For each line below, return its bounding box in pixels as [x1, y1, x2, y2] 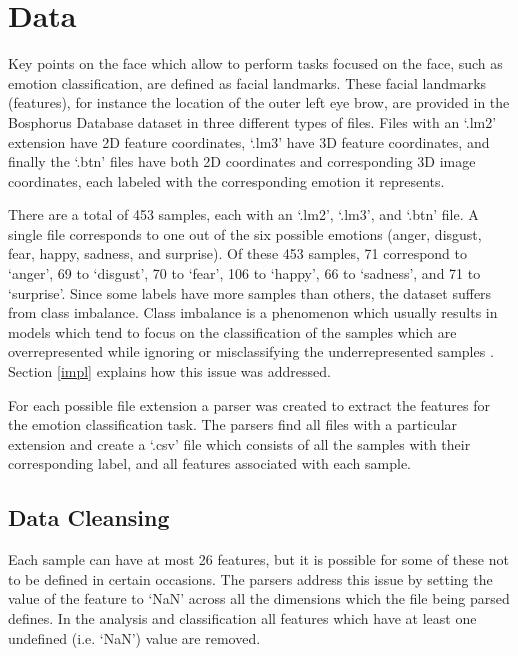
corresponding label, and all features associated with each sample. [8, 453, 412, 474]
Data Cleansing [8, 502, 170, 533]
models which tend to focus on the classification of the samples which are [8, 321, 457, 342]
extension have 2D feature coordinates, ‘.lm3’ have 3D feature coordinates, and [8, 131, 490, 152]
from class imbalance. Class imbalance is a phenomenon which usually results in [8, 302, 498, 323]
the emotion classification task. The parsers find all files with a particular [8, 414, 458, 435]
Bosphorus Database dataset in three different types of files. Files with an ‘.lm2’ [8, 111, 497, 132]
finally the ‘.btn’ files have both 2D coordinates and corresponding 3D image [8, 151, 476, 172]
